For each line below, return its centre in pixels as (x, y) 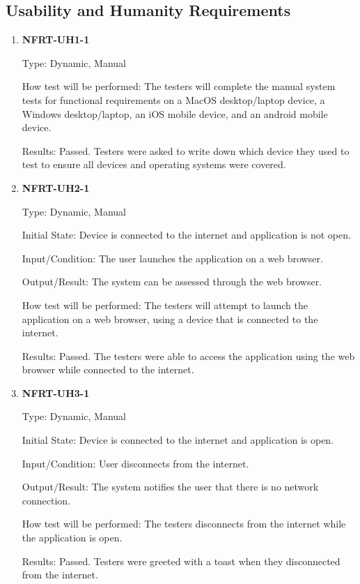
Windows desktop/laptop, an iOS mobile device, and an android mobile (175, 113)
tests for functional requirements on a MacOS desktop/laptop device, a (173, 99)
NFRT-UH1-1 (56, 39)
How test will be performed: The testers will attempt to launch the (165, 305)
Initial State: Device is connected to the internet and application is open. (178, 440)
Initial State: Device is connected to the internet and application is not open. (186, 235)
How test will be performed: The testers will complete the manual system (179, 86)
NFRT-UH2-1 (56, 187)
